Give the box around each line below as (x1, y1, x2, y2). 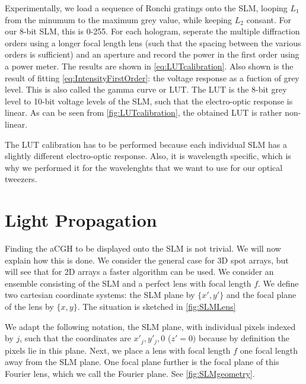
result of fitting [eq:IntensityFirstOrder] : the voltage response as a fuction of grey (5, 71, 299, 84)
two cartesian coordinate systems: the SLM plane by (5, 288, 195, 301)
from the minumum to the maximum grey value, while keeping (5, 13, 232, 26)
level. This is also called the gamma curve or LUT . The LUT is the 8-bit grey (5, 83, 287, 96)
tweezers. (5, 173, 37, 185)
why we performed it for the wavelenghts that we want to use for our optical (5, 161, 283, 173)
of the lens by (5, 300, 54, 312)
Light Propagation (5, 208, 157, 232)
